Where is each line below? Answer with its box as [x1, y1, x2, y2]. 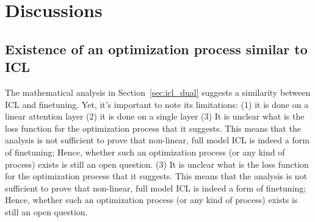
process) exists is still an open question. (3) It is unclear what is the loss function [5, 157, 309, 170]
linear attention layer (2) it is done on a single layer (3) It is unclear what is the [5, 110, 305, 123]
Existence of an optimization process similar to [5, 39, 308, 58]
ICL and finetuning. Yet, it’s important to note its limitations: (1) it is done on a [5, 98, 309, 110]
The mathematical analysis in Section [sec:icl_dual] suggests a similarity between [5, 85, 311, 98]
